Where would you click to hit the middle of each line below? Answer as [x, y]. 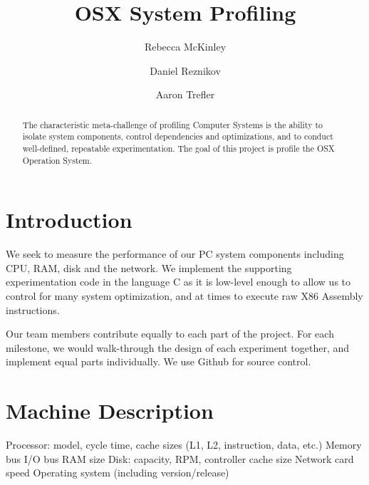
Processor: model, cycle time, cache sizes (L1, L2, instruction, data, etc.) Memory [184, 445]
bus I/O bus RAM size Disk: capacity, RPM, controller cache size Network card [180, 458]
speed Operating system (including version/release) [118, 473]
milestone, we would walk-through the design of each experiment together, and [178, 347]
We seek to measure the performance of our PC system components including [175, 254]
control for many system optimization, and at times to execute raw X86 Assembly [184, 296]
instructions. [33, 309]
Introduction [69, 220]
